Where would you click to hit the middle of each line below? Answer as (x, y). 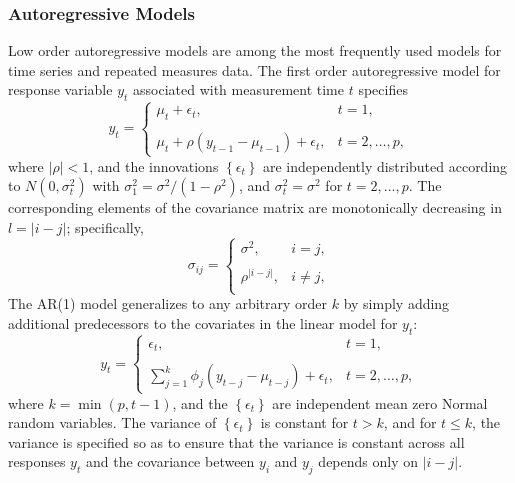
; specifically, (105, 226)
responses (37, 461)
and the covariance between (170, 461)
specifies (383, 89)
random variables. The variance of (112, 422)
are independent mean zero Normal (380, 402)
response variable (60, 89)
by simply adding (396, 303)
